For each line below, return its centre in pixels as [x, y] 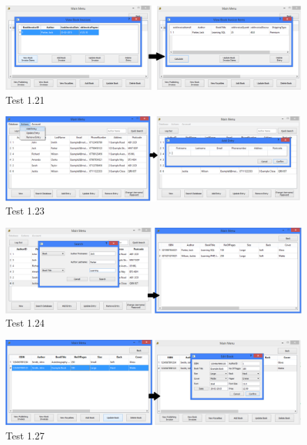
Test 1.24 [25, 323]
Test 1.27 [25, 435]
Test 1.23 [25, 211]
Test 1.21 [25, 99]
